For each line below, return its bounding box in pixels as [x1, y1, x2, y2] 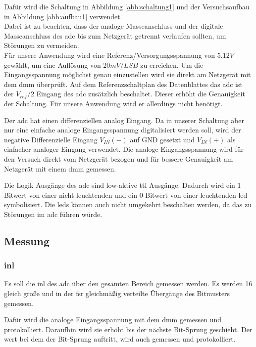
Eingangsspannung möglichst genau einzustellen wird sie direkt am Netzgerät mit [4, 69, 251, 80]
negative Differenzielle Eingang [4, 134, 98, 144]
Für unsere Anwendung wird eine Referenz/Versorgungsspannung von [4, 49, 215, 60]
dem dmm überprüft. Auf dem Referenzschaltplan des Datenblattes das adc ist [4, 79, 243, 89]
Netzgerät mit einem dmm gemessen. [4, 163, 116, 173]
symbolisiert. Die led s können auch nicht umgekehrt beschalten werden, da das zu [4, 199, 252, 210]
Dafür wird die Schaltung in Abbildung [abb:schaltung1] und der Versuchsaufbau [4, 1, 250, 11]
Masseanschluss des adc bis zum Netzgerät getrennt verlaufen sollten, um [4, 30, 226, 41]
